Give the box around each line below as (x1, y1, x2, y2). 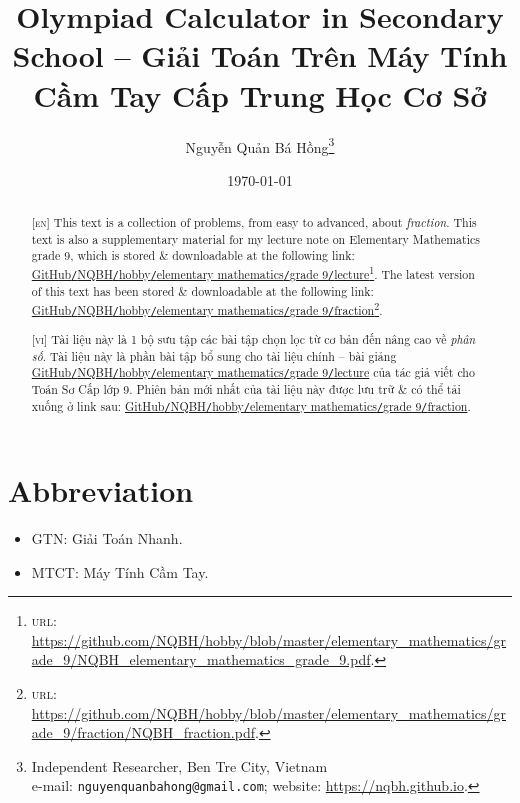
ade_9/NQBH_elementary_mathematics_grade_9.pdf (31, 649, 371, 670)
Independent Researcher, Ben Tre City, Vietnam (31, 755, 328, 776)
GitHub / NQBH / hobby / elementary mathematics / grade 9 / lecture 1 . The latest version (31, 263, 475, 283)
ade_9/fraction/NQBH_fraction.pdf (31, 722, 255, 743)
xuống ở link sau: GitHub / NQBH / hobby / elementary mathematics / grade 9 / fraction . (31, 397, 471, 414)
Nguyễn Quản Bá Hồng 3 (185, 133, 335, 157)
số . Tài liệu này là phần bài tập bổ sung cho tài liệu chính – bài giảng (31, 347, 397, 364)
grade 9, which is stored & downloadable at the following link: (31, 247, 355, 264)
